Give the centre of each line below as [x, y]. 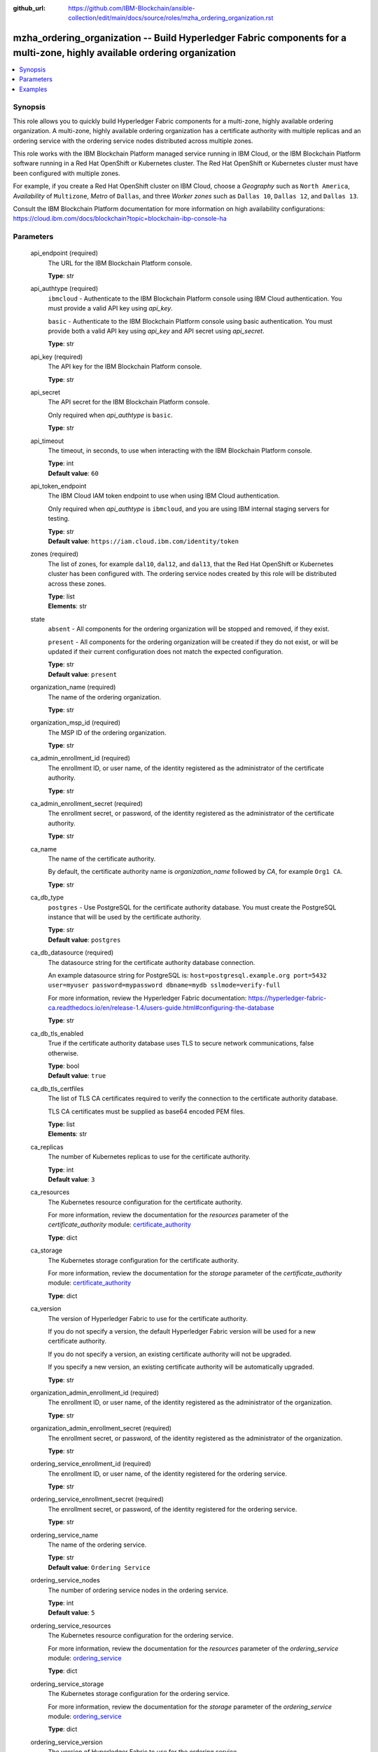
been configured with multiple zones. [66, 173]
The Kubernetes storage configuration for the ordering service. [139, 1694]
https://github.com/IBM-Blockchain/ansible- [132, 8]
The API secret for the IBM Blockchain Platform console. [129, 402]
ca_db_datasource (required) [72, 952]
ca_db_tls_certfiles [57, 1088]
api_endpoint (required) [64, 253]
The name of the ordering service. [97, 1545]
